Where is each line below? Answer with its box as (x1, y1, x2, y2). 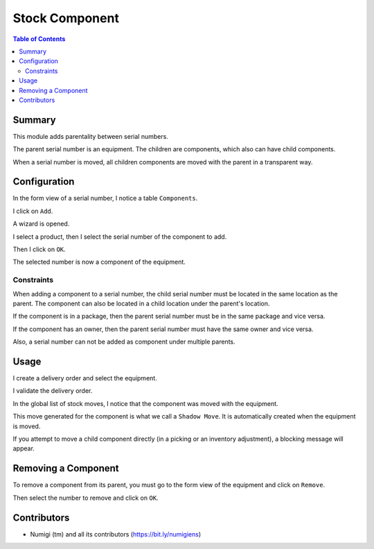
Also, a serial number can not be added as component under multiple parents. (12, 337, 235, 346)
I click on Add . (12, 207, 53, 215)
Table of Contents (12, 35, 66, 43)
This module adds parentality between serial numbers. (12, 132, 169, 140)
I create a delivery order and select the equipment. (12, 374, 157, 382)
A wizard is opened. (12, 219, 70, 228)
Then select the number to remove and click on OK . (12, 493, 159, 502)
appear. (12, 444, 35, 453)
